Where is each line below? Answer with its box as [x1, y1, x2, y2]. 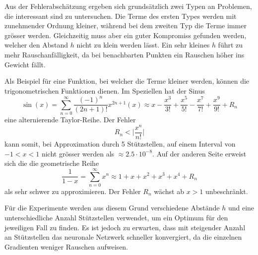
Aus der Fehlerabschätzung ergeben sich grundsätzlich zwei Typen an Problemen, [4, 1, 252, 11]
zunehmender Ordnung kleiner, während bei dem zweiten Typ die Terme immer [4, 20, 247, 31]
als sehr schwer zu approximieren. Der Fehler [4, 186, 141, 196]
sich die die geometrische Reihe [4, 158, 99, 168]
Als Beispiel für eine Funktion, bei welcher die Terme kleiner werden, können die [4, 76, 250, 86]
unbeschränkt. [205, 186, 248, 196]
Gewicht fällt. [4, 59, 46, 69]
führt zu [218, 40, 243, 50]
